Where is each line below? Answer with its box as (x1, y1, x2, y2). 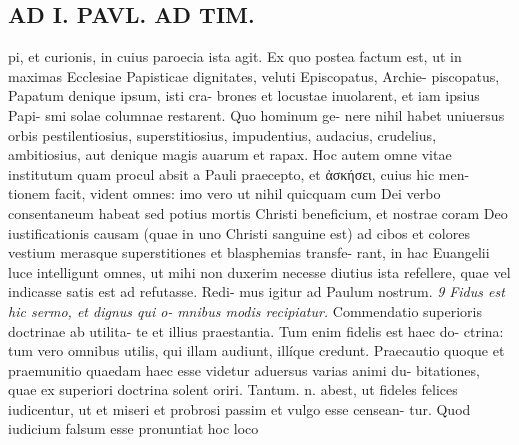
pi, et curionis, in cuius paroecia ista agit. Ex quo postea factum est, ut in (8, 46, 462, 67)
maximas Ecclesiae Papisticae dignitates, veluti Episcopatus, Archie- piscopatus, (8, 65, 500, 86)
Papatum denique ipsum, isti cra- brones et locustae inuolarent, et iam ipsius (8, 85, 480, 106)
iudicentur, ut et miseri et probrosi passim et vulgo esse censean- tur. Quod (8, 398, 471, 419)
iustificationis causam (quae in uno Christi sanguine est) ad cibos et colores (8, 222, 470, 243)
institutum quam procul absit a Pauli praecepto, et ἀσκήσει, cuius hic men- (8, 163, 470, 184)
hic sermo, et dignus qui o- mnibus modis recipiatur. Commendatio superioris (8, 300, 483, 321)
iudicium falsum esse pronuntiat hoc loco (8, 418, 259, 439)
